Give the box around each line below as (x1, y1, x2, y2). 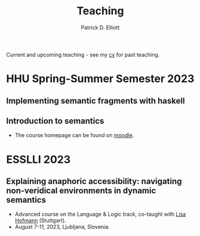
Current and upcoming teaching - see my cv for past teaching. (6, 51, 160, 58)
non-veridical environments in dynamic (6, 185, 156, 195)
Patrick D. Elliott (81, 24, 120, 31)
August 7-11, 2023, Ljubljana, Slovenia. (14, 223, 110, 231)
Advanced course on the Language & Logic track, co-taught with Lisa (14, 210, 186, 218)
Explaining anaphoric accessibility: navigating (6, 176, 182, 186)
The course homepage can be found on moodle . (14, 132, 134, 139)
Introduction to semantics (6, 116, 104, 126)
